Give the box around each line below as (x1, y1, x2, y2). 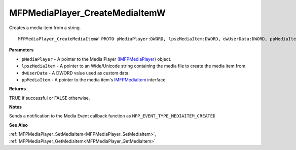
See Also (9, 122, 28, 128)
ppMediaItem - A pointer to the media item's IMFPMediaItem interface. (21, 76, 167, 82)
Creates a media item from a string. (9, 25, 81, 31)
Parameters (9, 47, 34, 53)
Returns (9, 86, 26, 92)
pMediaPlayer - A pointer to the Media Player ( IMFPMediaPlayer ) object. (21, 56, 172, 62)
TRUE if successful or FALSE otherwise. (9, 95, 90, 101)
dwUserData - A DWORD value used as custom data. (21, 70, 130, 76)
